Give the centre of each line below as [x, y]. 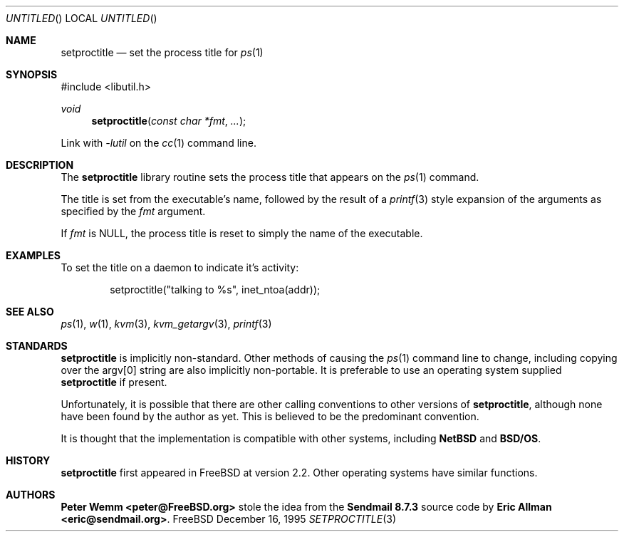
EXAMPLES [33, 255]
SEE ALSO [30, 312]
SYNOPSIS [32, 74]
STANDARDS [37, 346]
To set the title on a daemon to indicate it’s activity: [180, 267]
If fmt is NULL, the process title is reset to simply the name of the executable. [242, 233]
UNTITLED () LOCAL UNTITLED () [82, 18]
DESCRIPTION [40, 165]
